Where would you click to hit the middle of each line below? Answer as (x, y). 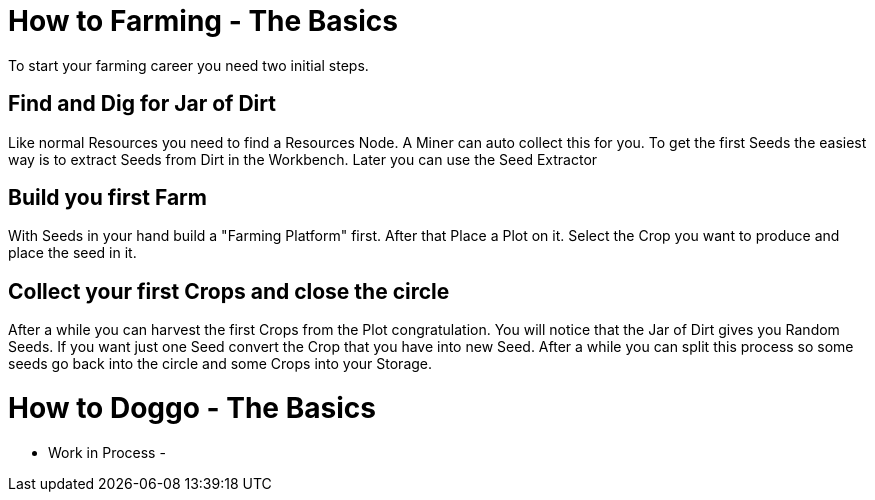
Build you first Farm (107, 198)
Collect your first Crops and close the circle (229, 291)
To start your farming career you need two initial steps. (188, 65)
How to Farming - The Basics (203, 21)
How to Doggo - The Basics (192, 408)
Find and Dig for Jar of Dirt (142, 104)
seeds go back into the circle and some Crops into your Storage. (220, 364)
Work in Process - (107, 452)
